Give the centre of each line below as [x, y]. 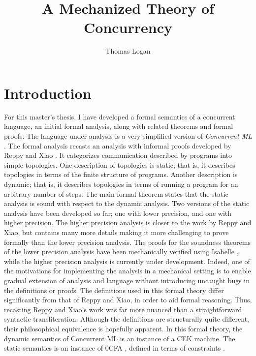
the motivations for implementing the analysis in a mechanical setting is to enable [128, 271]
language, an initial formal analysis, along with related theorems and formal [119, 126]
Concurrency [128, 27]
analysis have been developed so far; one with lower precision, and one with [118, 213]
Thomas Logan [128, 51]
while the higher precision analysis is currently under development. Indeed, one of [127, 261]
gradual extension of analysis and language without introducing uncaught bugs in [127, 280]
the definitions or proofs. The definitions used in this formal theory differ [114, 290]
